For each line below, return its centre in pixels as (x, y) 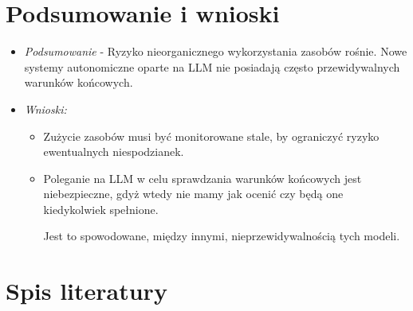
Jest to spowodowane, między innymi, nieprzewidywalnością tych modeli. (222, 236)
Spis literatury (87, 291)
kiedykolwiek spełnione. (101, 209)
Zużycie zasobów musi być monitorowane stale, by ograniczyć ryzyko (211, 136)
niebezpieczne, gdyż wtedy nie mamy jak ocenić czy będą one (193, 194)
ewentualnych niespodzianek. (114, 152)
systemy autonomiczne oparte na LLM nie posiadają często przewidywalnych (212, 66)
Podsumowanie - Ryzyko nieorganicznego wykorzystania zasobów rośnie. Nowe (216, 51)
